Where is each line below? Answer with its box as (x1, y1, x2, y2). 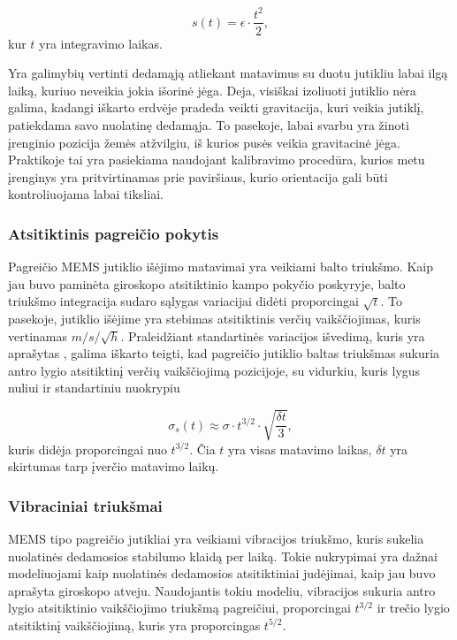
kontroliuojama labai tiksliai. (8, 185, 164, 203)
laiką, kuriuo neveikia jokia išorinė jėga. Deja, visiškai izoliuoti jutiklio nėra (8, 80, 416, 99)
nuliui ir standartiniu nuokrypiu (8, 378, 180, 397)
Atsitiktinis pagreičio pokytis (8, 222, 219, 244)
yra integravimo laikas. (39, 34, 163, 52)
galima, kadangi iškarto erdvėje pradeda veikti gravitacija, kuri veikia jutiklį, (8, 98, 424, 117)
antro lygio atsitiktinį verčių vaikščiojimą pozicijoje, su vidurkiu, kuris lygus (8, 361, 421, 379)
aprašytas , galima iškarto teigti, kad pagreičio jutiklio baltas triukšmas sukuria (8, 344, 440, 362)
